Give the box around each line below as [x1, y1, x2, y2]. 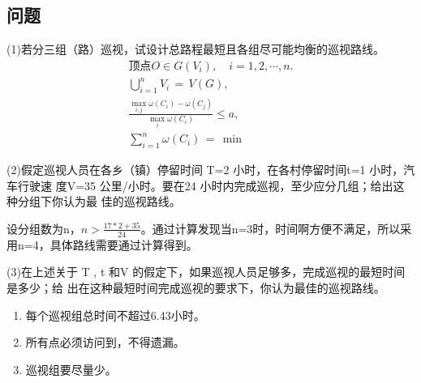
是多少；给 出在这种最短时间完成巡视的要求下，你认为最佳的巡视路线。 [6, 279, 385, 296]
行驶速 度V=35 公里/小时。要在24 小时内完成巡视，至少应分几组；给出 [17, 177, 393, 194]
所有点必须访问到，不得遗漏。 [25, 334, 185, 351]
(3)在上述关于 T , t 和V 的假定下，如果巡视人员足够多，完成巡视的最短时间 [6, 263, 406, 280]
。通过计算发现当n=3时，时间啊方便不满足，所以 [140, 219, 401, 236]
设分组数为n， [6, 219, 81, 236]
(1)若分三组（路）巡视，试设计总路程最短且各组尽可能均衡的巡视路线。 [6, 40, 384, 57]
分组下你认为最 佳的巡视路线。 [17, 193, 181, 210]
